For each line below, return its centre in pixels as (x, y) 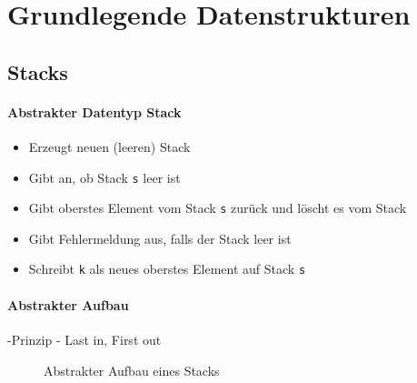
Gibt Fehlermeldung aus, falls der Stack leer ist (160, 238)
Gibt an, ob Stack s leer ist (104, 177)
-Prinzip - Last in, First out (84, 339)
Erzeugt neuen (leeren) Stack (109, 146)
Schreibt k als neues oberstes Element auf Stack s (167, 269)
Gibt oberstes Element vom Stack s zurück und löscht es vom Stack (218, 208)
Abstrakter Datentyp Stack (94, 111)
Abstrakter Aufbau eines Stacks (132, 370)
